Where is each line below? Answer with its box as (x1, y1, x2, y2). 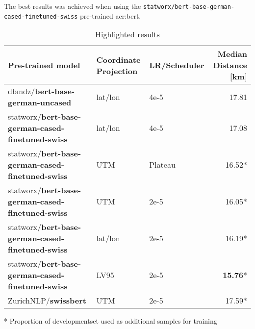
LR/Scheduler (149, 59, 204, 71)
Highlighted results (95, 28, 160, 40)
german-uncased (8, 97, 72, 108)
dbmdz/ (8, 85, 35, 97)
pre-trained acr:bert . (80, 10, 141, 21)
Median (217, 48, 247, 60)
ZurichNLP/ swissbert (8, 295, 86, 306)
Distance (213, 59, 247, 71)
